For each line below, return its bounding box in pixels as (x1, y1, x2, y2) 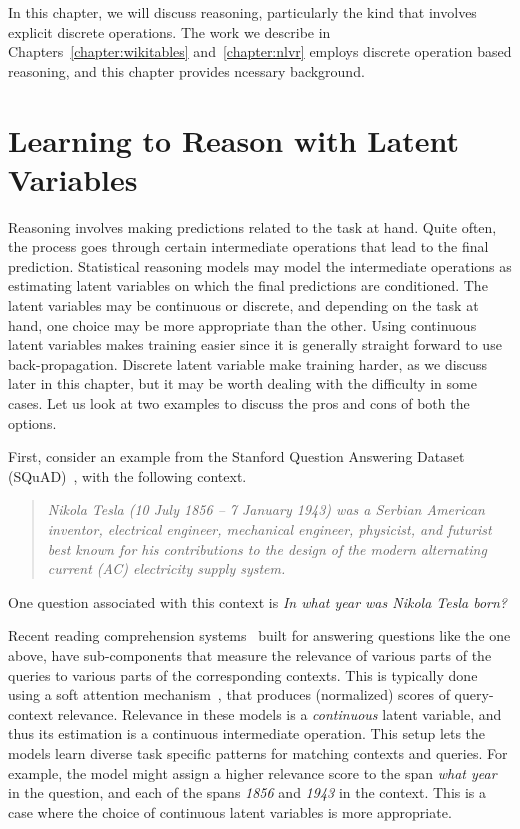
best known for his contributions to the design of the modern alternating (47, 538, 487, 559)
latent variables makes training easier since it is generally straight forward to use (8, 334, 502, 355)
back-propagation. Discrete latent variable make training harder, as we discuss (8, 353, 488, 374)
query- (454, 684, 494, 705)
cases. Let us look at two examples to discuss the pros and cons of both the (8, 393, 470, 414)
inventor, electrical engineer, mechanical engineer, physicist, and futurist (47, 519, 492, 539)
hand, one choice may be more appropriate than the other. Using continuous (8, 314, 477, 335)
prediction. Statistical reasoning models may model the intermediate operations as (8, 255, 512, 276)
